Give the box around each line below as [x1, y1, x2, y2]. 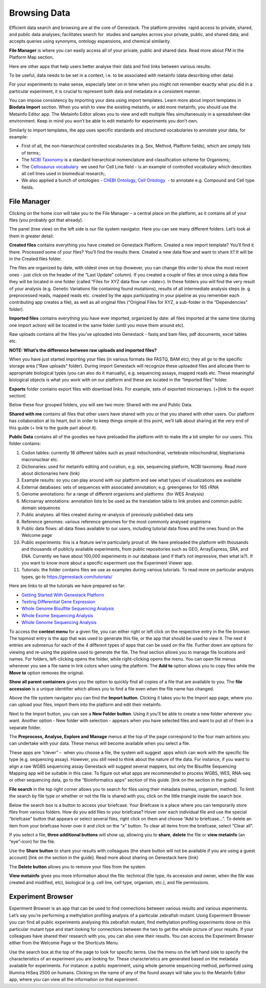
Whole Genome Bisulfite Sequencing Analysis [21, 606, 114, 612]
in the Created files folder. [9, 256, 62, 262]
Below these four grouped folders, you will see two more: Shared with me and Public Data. [9, 402, 193, 408]
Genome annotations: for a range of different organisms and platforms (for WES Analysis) [21, 491, 204, 497]
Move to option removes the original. [9, 670, 84, 676]
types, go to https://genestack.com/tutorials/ [21, 574, 113, 580]
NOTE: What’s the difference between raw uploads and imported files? [9, 347, 157, 353]
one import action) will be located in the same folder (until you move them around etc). [9, 322, 185, 328]
